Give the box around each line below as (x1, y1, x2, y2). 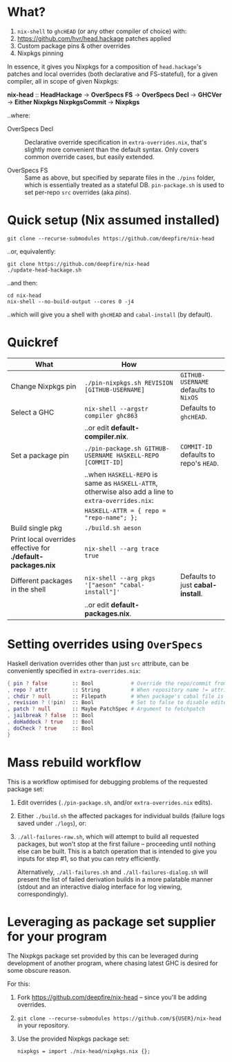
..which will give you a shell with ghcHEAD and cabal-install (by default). (7, 310, 213, 319)
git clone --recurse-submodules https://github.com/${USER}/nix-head (17, 1015, 222, 1022)
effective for (10, 543, 50, 553)
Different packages (10, 576, 72, 585)
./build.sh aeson (84, 524, 142, 532)
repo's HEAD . (180, 458, 219, 468)
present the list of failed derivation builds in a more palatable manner (17, 875, 213, 883)
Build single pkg (10, 523, 62, 533)
